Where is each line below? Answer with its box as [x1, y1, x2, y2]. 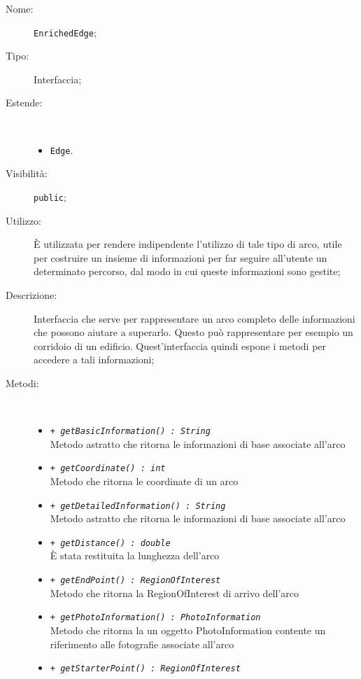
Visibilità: [6, 166, 48, 181]
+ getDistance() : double [50, 538, 171, 548]
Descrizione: [6, 287, 57, 302]
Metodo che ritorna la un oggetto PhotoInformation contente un [50, 622, 326, 637]
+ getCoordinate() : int [50, 463, 166, 474]
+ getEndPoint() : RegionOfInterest [50, 575, 221, 586]
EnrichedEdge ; [34, 24, 97, 39]
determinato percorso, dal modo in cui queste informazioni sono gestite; [34, 264, 341, 279]
